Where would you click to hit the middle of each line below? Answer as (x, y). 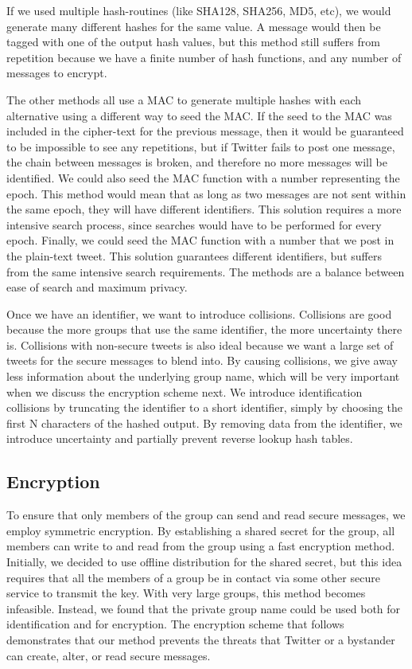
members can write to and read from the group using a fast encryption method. (201, 546)
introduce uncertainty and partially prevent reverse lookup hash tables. (180, 438)
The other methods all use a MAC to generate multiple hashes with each (184, 99)
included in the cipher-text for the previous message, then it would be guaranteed (205, 131)
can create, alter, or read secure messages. (109, 655)
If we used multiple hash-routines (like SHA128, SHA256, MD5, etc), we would (199, 10)
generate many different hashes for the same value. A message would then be (194, 26)
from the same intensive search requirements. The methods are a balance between (206, 271)
